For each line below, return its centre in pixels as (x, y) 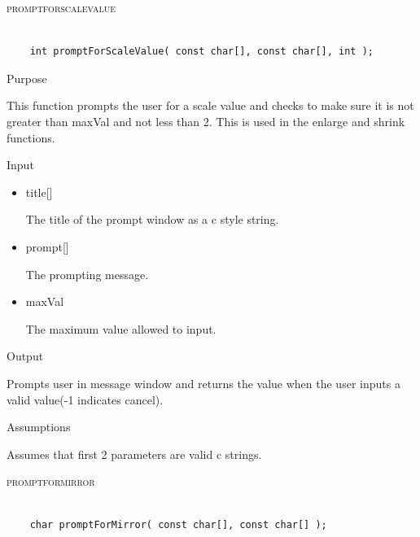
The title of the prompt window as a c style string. (152, 219)
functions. (31, 137)
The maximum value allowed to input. (121, 328)
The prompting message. (87, 274)
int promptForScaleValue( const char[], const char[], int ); (202, 52)
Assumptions (39, 427)
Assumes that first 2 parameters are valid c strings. (134, 454)
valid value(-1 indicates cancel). (85, 399)
